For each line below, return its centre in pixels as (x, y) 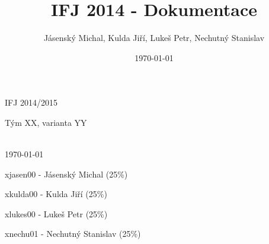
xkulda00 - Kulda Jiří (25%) (56, 194)
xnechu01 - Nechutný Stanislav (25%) (73, 234)
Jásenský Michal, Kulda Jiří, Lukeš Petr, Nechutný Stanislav (154, 38)
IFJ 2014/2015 (31, 102)
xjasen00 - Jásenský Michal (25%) (66, 174)
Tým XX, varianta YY (46, 122)
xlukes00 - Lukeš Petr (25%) (56, 213)
